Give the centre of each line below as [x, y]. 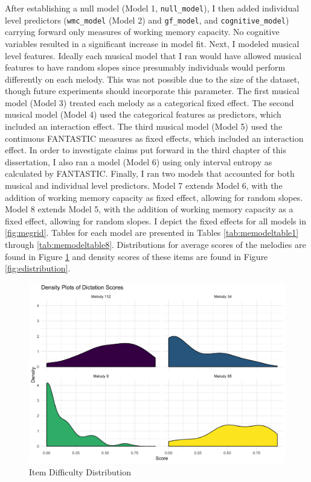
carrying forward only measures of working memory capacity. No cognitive [142, 32]
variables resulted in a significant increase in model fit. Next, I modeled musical [152, 43]
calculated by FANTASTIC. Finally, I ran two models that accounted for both [150, 173]
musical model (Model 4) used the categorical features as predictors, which [143, 114]
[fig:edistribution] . [38, 268]
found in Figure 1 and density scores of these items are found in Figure [136, 256]
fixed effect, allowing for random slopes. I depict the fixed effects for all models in [155, 220]
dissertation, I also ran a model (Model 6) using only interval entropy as [139, 161]
